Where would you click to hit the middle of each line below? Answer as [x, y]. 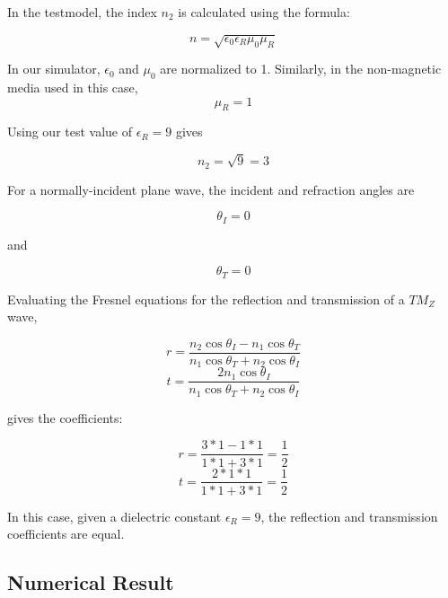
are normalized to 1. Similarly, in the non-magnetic [301, 69]
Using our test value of [70, 132]
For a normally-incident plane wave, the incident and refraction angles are [211, 189]
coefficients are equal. [66, 534]
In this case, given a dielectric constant [114, 516]
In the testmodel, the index [82, 12]
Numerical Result [91, 582]
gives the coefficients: [65, 417]
